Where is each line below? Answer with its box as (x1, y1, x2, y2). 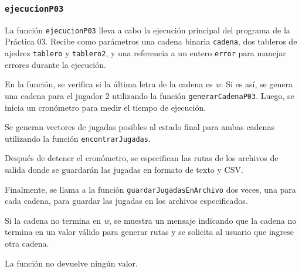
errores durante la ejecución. (5, 58, 106, 70)
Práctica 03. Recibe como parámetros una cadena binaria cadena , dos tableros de (5, 35, 297, 47)
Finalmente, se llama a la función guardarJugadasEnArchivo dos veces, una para (5, 183, 296, 195)
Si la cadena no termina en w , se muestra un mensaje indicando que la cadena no (5, 214, 297, 226)
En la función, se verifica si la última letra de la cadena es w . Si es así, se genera (5, 78, 293, 90)
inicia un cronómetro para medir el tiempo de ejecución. (5, 101, 206, 113)
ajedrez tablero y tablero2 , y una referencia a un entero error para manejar (5, 47, 286, 59)
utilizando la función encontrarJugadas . (5, 132, 151, 144)
